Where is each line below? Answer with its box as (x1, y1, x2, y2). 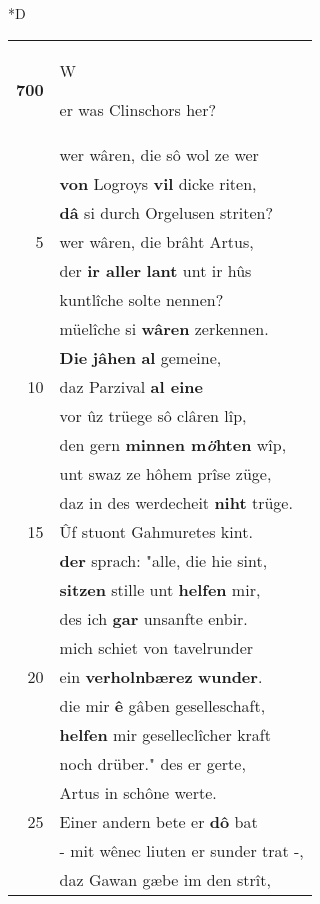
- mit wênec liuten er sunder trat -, (59, 838, 304, 862)
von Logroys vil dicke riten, (59, 171, 257, 195)
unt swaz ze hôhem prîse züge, (59, 461, 272, 485)
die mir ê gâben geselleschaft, (59, 693, 266, 717)
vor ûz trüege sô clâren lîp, (59, 403, 247, 427)
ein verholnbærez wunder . (59, 664, 263, 688)
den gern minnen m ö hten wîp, (59, 432, 287, 456)
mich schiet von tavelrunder (59, 635, 254, 659)
